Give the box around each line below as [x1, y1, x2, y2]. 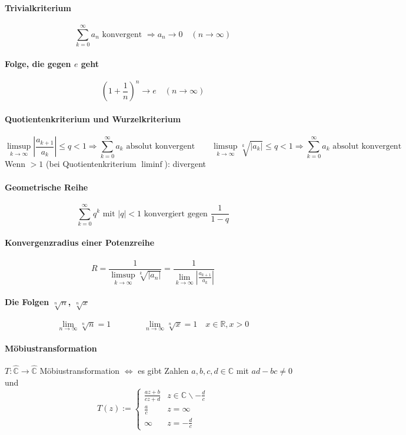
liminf [141, 160, 162, 169]
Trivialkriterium [5, 1, 71, 14]
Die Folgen [5, 296, 49, 308]
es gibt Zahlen [138, 364, 189, 376]
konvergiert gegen [144, 209, 208, 218]
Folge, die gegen [5, 57, 71, 69]
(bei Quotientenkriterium [46, 158, 137, 170]
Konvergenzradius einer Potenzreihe [5, 236, 155, 249]
